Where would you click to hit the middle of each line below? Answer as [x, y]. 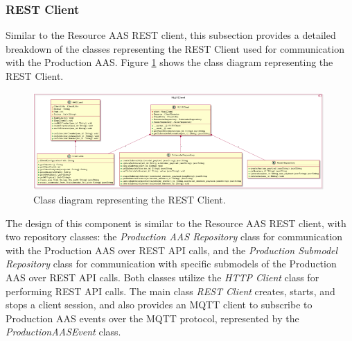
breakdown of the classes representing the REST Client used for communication [175, 48]
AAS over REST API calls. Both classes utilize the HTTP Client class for [162, 277]
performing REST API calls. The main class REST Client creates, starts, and [170, 291]
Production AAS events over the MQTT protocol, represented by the [152, 318]
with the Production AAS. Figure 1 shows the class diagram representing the [169, 62]
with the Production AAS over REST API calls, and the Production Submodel [172, 250]
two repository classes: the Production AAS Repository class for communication [174, 236]
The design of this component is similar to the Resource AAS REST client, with [176, 223]
